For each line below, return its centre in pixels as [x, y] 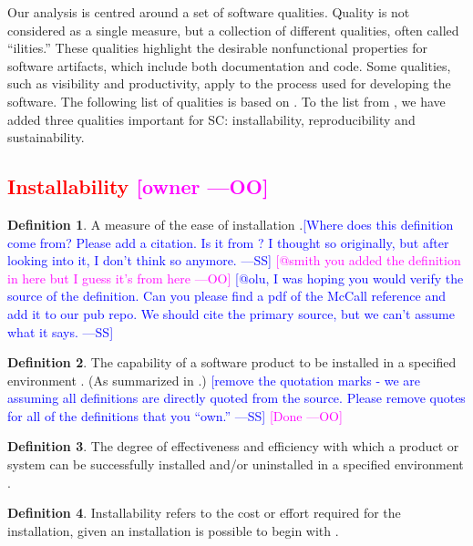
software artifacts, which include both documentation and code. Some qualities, [229, 65]
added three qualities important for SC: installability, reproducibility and [211, 119]
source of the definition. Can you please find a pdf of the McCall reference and [226, 296]
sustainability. [46, 137]
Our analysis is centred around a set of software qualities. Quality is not [209, 12]
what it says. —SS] [61, 331]
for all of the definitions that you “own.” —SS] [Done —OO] [175, 415]
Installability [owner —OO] [138, 186]
